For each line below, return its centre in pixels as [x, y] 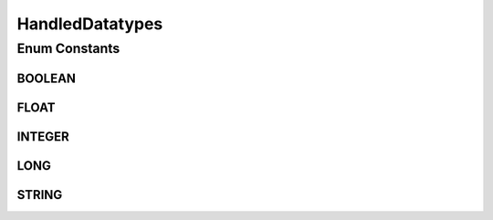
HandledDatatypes [90, 24]
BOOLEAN [47, 78]
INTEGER [43, 136]
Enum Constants [68, 48]
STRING [40, 195]
